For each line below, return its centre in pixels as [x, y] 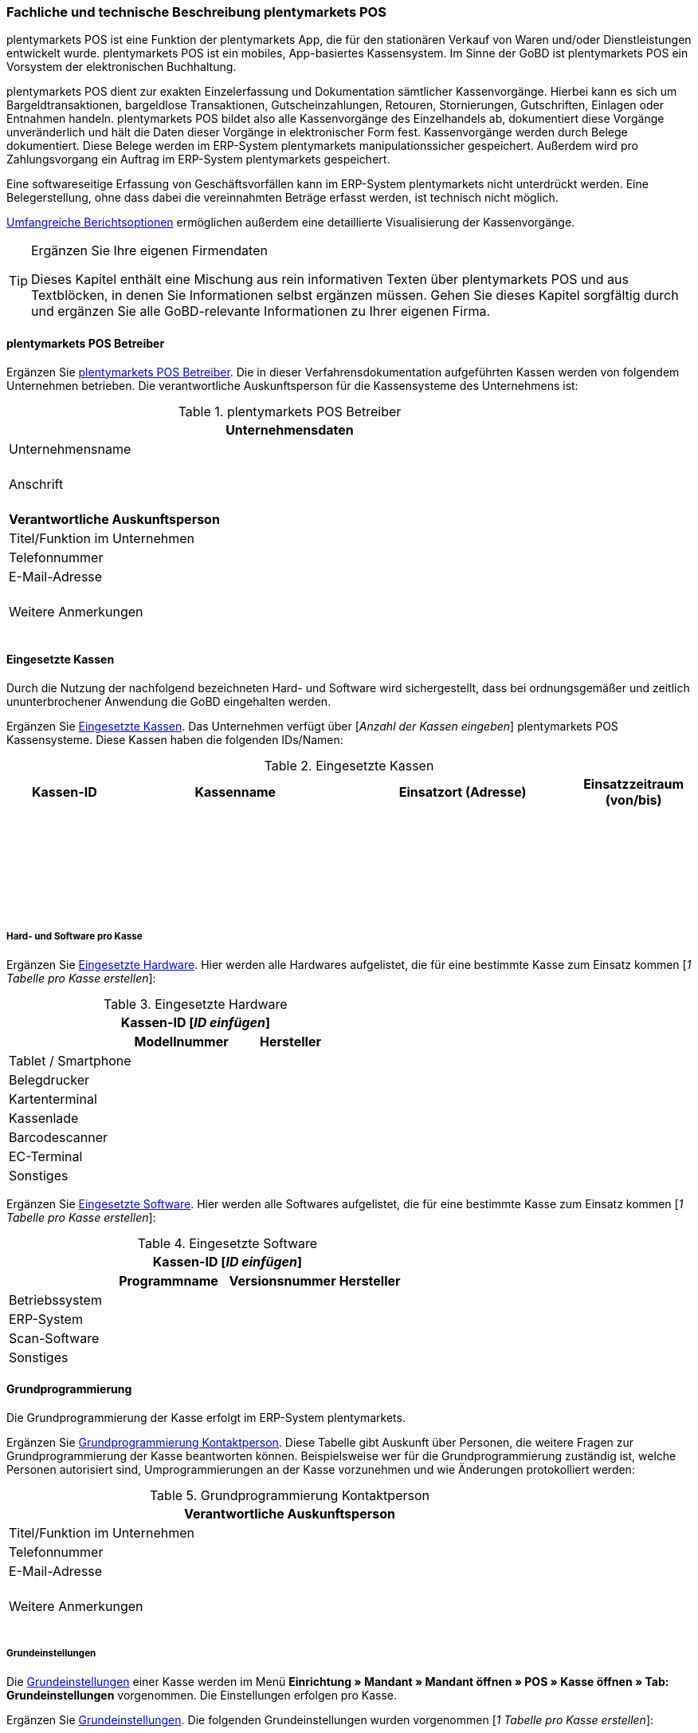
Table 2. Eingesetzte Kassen [349, 765]
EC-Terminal [46, 1156]
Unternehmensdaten [290, 429]
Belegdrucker [49, 1079]
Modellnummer [181, 1041]
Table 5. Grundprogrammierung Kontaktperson [289, 1495]
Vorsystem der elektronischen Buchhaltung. [122, 67]
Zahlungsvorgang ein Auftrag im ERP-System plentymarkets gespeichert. [198, 160]
